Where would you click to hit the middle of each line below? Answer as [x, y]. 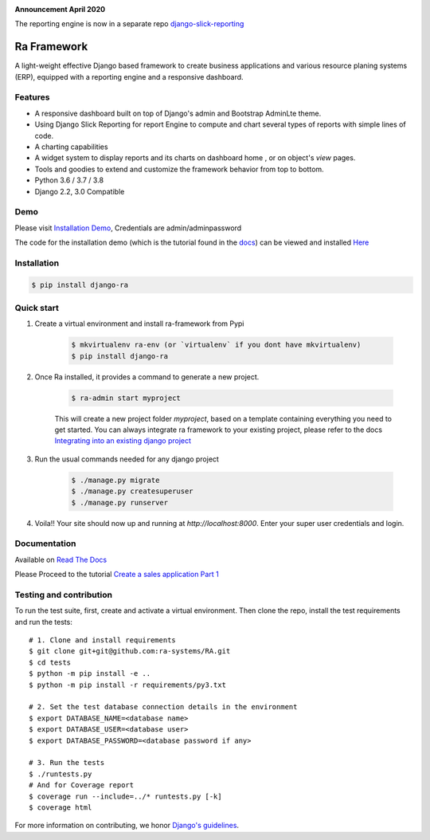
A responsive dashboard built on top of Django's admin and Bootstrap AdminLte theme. [178, 113]
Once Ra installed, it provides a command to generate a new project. [147, 377]
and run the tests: [44, 622]
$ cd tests [50, 662]
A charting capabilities [71, 147]
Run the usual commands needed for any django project [127, 459]
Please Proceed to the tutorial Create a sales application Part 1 [117, 575]
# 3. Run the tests [67, 763]
